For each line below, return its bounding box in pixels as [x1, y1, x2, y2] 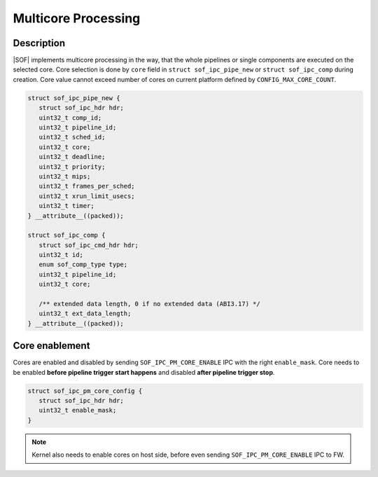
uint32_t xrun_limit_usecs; [38, 192, 136, 200]
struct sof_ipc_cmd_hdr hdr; [38, 241, 139, 249]
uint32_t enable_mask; [38, 406, 117, 415]
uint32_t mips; [38, 172, 91, 180]
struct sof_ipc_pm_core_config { [27, 387, 143, 395]
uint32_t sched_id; [38, 133, 106, 141]
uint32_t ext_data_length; [38, 310, 132, 318]
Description [13, 37, 66, 49]
